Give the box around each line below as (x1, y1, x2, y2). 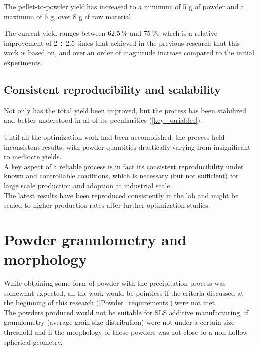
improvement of (4, 37, 52, 48)
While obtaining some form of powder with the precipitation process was (4, 278, 226, 288)
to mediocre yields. (4, 151, 62, 162)
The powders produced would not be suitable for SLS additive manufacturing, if (4, 307, 248, 317)
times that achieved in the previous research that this (77, 37, 240, 48)
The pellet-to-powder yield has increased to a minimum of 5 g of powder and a (4, 1, 244, 11)
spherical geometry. (4, 336, 63, 347)
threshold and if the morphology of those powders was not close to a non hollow (4, 326, 248, 337)
